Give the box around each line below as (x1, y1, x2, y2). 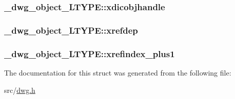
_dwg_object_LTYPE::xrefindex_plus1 (4, 47, 175, 60)
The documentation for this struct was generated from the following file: (4, 67, 231, 78)
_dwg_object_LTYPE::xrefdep (4, 23, 138, 36)
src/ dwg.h (4, 84, 35, 95)
